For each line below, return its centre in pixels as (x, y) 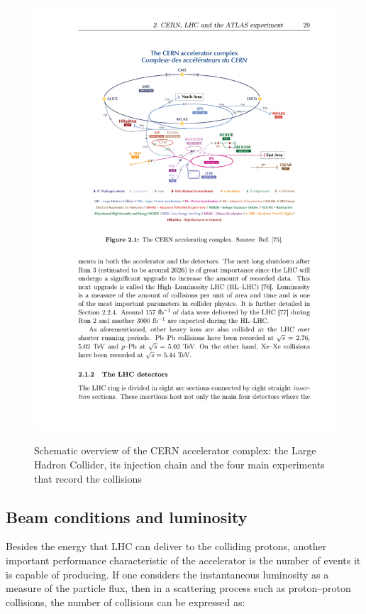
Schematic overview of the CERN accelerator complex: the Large (175, 450)
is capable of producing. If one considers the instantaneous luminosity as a (167, 574)
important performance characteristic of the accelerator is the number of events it (183, 560)
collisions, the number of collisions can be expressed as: (126, 602)
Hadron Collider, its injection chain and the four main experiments (179, 465)
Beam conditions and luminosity (127, 516)
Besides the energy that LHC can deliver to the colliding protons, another (166, 546)
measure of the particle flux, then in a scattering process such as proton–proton (178, 588)
